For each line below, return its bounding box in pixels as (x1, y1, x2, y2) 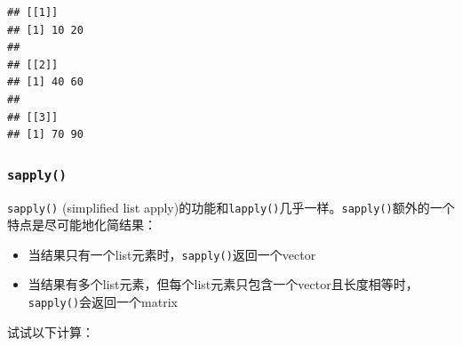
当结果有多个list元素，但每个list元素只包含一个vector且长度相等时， (28, 275, 418, 294)
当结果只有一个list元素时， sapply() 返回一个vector (28, 245, 316, 263)
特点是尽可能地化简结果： (7, 215, 156, 234)
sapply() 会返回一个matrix (28, 293, 178, 311)
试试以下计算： (7, 322, 94, 341)
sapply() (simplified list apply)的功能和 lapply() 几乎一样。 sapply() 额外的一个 (7, 197, 455, 216)
